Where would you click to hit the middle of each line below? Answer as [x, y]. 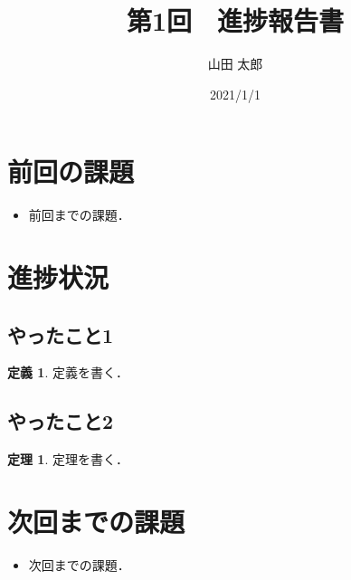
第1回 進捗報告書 [235, 20]
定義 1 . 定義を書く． [68, 372]
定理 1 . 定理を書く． [68, 459]
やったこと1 [61, 334]
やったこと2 [61, 421]
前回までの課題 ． [79, 215]
